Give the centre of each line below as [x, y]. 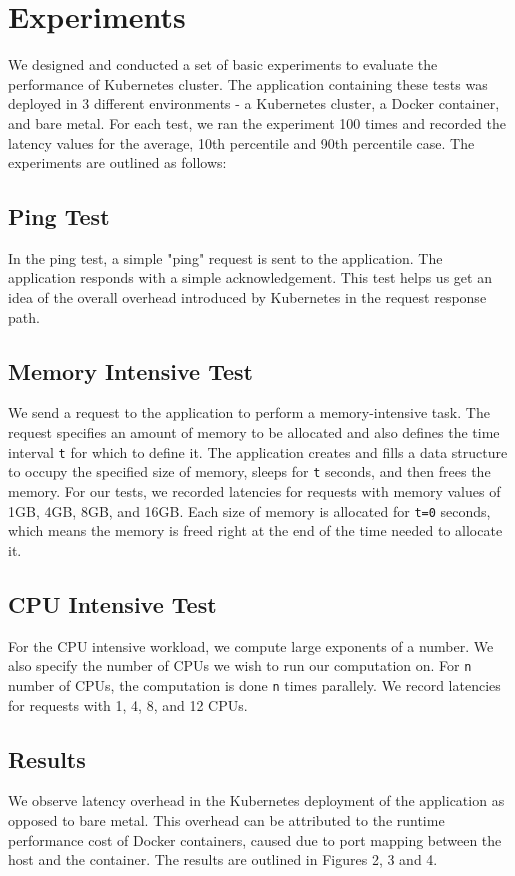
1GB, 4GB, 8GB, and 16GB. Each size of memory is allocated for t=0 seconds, [249, 510]
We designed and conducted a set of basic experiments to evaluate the [223, 64]
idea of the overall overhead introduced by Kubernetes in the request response [247, 297]
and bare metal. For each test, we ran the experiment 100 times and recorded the [257, 122]
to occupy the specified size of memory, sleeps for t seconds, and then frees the [249, 471]
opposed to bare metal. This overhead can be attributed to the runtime [226, 819]
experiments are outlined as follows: [117, 162]
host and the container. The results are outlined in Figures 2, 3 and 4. [223, 859]
